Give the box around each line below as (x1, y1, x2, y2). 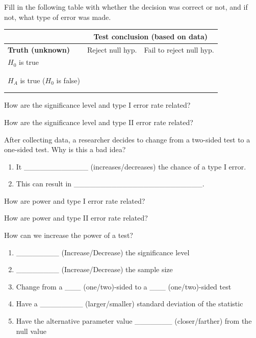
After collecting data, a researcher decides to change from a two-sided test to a (4, 134, 250, 144)
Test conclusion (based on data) (93, 31, 208, 41)
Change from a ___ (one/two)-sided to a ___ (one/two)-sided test (16, 281, 232, 292)
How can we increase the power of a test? (4, 230, 133, 240)
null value (16, 325, 46, 336)
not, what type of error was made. (4, 11, 111, 22)
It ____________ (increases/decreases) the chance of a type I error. (16, 161, 246, 172)
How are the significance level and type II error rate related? (4, 116, 193, 127)
